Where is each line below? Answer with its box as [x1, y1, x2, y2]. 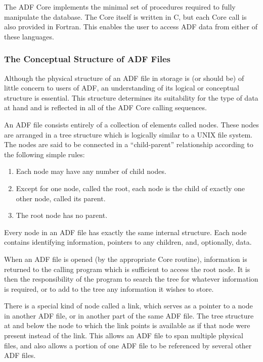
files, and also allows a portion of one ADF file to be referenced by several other [4, 340, 252, 350]
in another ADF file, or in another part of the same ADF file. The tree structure [4, 310, 254, 321]
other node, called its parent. [16, 193, 106, 203]
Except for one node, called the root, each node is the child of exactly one [16, 183, 245, 193]
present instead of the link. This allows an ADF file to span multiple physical [4, 330, 244, 341]
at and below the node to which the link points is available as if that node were [4, 320, 250, 331]
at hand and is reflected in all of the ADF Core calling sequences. [4, 102, 207, 113]
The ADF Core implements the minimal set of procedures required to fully [4, 2, 236, 12]
